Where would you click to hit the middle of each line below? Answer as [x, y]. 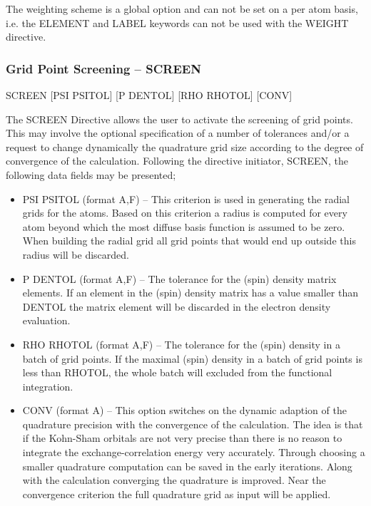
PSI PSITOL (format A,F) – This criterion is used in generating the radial [186, 198]
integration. [48, 386]
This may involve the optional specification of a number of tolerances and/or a [178, 133]
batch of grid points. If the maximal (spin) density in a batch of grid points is [192, 358]
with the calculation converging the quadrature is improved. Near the [174, 480]
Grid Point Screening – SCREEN [103, 68]
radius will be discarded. [76, 254]
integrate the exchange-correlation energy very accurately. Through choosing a [194, 452]
